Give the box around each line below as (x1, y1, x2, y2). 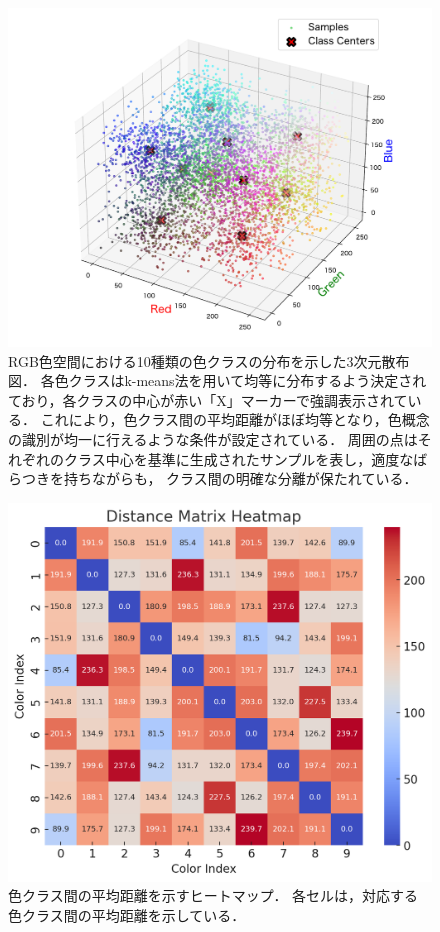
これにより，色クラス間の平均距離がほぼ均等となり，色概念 (40, 409, 430, 430)
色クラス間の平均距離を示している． (8, 904, 246, 925)
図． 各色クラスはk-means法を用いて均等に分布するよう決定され (8, 370, 427, 391)
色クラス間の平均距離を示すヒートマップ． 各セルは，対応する (8, 885, 419, 906)
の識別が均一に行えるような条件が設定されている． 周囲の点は (8, 429, 418, 450)
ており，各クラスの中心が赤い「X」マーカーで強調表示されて (8, 389, 408, 410)
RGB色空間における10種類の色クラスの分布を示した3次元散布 (8, 350, 410, 371)
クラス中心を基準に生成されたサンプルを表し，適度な (63, 448, 414, 469)
